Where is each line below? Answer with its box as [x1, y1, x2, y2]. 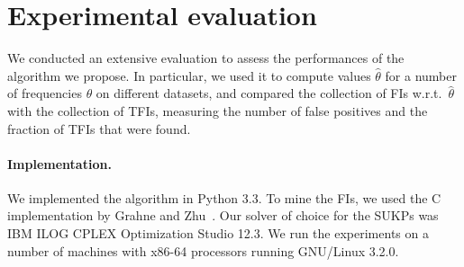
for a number [385, 66, 457, 85]
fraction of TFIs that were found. [7, 119, 191, 138]
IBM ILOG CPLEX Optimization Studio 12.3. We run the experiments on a [7, 224, 429, 243]
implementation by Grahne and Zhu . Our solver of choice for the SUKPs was [7, 206, 439, 225]
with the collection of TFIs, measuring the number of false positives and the [7, 101, 428, 120]
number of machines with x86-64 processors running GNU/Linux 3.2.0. [7, 241, 399, 260]
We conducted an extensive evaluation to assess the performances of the [7, 49, 405, 67]
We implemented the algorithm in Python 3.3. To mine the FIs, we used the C [7, 188, 441, 207]
